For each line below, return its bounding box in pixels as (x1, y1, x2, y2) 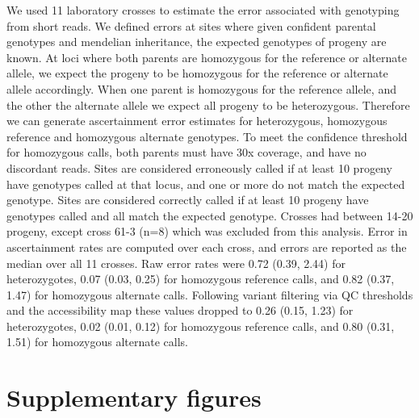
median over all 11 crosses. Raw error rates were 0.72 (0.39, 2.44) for (6, 254, 346, 271)
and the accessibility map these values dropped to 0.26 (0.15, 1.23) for (6, 302, 354, 319)
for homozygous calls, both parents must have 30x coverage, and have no (6, 144, 367, 161)
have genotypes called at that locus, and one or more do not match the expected (6, 175, 405, 192)
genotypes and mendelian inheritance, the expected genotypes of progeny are (6, 33, 387, 50)
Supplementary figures (6, 381, 262, 414)
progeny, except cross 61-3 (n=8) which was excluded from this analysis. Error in (6, 223, 408, 240)
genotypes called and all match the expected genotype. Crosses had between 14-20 (6, 207, 413, 224)
